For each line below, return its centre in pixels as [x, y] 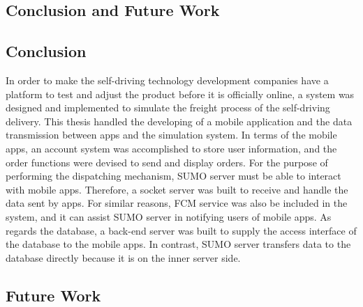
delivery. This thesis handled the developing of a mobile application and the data [179, 121]
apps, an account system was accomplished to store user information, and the [171, 148]
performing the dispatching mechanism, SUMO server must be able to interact [173, 176]
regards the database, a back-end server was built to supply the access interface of [181, 230]
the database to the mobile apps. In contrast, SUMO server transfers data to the [178, 244]
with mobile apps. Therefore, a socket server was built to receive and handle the [177, 189]
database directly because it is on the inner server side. [123, 257]
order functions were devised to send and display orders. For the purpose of [167, 162]
